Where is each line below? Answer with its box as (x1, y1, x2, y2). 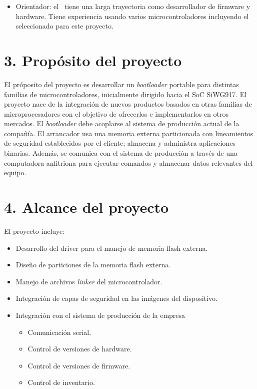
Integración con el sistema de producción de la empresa (15, 309, 185, 320)
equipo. (4, 167, 26, 178)
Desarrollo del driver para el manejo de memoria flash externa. (15, 242, 208, 253)
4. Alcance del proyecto (4, 197, 169, 217)
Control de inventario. (27, 377, 95, 387)
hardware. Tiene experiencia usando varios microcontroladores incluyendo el (15, 11, 249, 21)
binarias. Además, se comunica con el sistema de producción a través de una (4, 148, 237, 158)
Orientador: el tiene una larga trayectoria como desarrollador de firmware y (15, 1, 250, 11)
